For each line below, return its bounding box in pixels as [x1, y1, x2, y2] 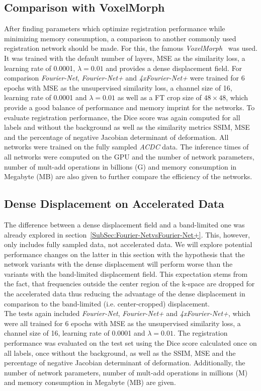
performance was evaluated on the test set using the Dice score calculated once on [4, 338, 257, 348]
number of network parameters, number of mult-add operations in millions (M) [4, 367, 248, 377]
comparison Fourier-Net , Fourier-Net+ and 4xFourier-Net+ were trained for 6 [4, 72, 245, 83]
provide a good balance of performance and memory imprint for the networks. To [4, 102, 255, 112]
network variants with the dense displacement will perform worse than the [4, 259, 233, 269]
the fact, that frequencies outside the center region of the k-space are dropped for [4, 278, 255, 289]
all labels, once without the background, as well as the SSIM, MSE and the [4, 347, 236, 358]
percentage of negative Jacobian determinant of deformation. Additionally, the [4, 357, 245, 368]
